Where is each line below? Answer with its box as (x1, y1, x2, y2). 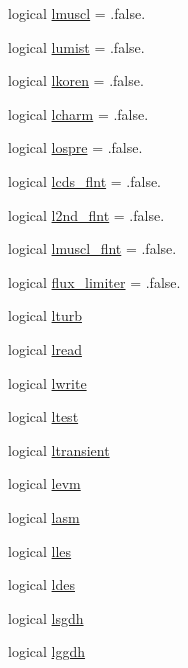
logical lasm (8, 506, 80, 527)
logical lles (8, 540, 72, 561)
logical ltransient (8, 439, 110, 460)
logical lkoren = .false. (8, 70, 144, 91)
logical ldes (8, 574, 75, 595)
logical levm (8, 473, 81, 494)
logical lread (8, 338, 82, 359)
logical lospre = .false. (8, 137, 143, 158)
